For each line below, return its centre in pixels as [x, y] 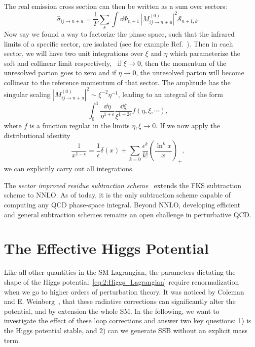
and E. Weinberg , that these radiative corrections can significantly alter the [120, 301]
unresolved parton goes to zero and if [60, 73]
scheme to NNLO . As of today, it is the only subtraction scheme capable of [117, 195]
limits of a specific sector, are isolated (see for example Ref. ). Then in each [119, 43]
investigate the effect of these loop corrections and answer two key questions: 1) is [128, 321]
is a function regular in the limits [80, 125]
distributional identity [37, 135]
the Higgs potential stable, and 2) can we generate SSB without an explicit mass [126, 330]
